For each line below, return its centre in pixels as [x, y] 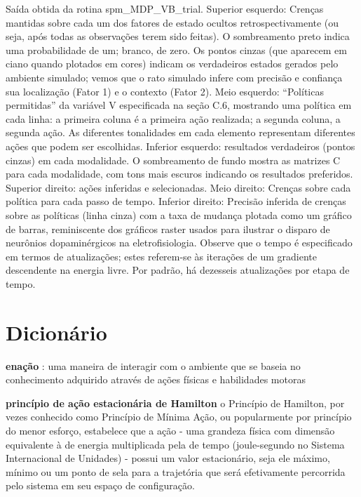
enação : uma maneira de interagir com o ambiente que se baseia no [153, 365]
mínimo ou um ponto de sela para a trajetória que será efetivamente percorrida [176, 471]
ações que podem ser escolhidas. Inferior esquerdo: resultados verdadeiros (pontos [180, 146]
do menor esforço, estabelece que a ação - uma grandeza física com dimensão [170, 430]
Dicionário [56, 332]
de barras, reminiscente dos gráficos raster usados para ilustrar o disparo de [168, 228]
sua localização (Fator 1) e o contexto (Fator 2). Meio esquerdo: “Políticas [165, 91]
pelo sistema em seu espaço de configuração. [100, 485]
